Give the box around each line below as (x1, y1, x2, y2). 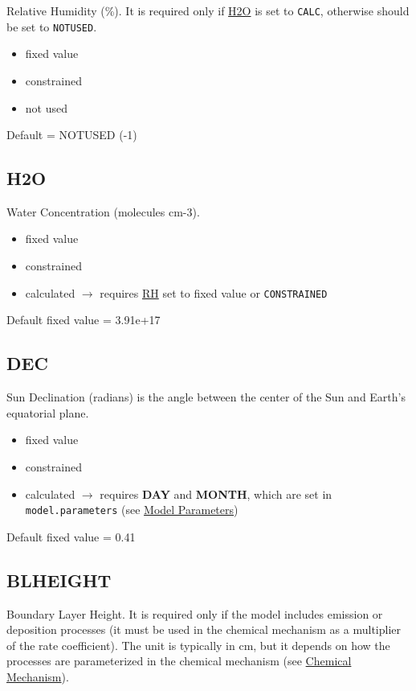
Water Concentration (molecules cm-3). (6, 203, 200, 220)
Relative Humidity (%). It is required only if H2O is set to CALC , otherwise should (6, 2, 410, 19)
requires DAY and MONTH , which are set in (100, 485, 332, 502)
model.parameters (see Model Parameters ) (25, 501, 239, 518)
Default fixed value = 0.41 (6, 528, 136, 545)
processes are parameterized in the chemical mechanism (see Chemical (6, 652, 352, 669)
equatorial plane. (6, 404, 89, 421)
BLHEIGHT (6, 567, 112, 592)
